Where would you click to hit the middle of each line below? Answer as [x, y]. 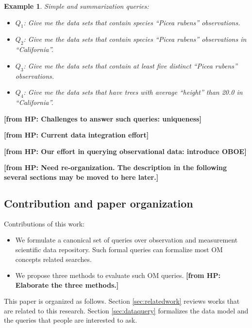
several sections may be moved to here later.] [81, 177]
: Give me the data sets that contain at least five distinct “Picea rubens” [130, 65]
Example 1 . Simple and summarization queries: [76, 6]
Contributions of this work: [44, 223]
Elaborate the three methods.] [67, 285]
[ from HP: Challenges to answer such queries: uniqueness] [103, 118]
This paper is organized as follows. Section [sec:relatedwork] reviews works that [122, 301]
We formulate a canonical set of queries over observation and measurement [126, 240]
